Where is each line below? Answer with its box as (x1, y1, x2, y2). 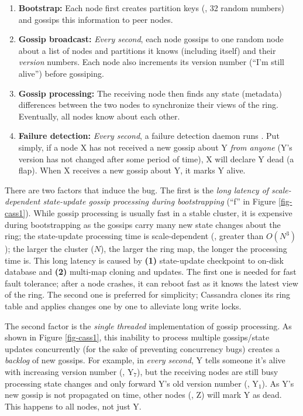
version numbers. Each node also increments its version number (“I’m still (18, 56, 284, 68)
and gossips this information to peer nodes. (18, 13, 173, 25)
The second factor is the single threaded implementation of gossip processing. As (5, 319, 292, 332)
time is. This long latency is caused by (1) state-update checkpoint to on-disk (5, 254, 284, 266)
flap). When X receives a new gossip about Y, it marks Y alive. (18, 164, 246, 176)
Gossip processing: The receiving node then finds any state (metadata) (18, 87, 282, 99)
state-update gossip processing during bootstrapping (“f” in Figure (43, 195, 276, 207)
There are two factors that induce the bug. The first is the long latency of (5, 183, 269, 196)
